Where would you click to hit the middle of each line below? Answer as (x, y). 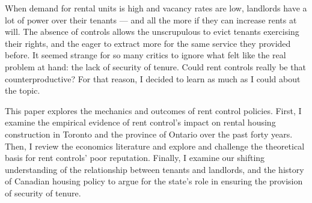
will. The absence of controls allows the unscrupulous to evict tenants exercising (152, 32)
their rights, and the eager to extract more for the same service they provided (148, 43)
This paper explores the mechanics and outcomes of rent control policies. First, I (153, 110)
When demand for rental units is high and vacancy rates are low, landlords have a (156, 8)
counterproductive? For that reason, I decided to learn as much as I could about (153, 78)
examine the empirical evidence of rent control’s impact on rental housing (140, 122)
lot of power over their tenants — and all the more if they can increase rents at (151, 20)
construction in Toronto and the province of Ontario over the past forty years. (149, 134)
